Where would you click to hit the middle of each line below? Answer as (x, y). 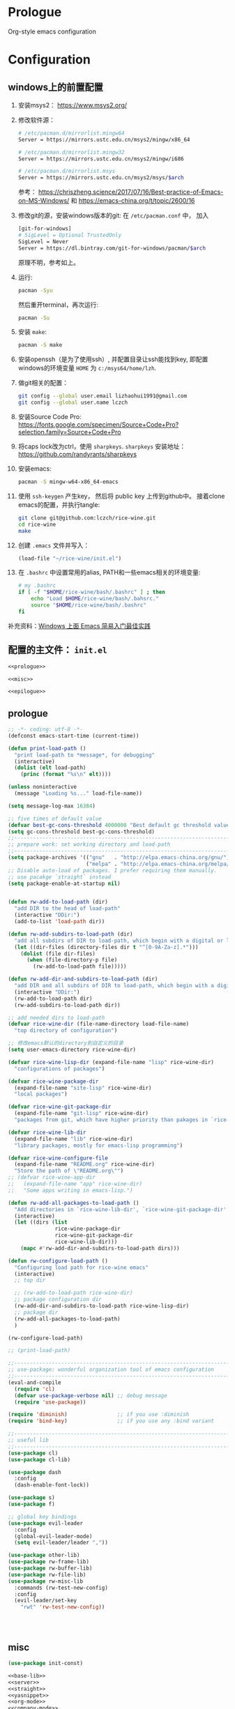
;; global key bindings (43, 1517)
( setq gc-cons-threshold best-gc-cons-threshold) (82, 831)
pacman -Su (34, 318)
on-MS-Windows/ (44, 201)
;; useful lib (29, 1441)
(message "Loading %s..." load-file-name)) (78, 793)
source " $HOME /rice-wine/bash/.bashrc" (89, 605)
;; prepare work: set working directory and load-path (89, 844)
